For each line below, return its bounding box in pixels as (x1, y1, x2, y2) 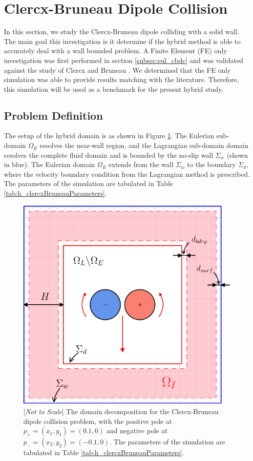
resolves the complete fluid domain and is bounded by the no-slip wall (4, 149, 213, 160)
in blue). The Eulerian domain (4, 159, 95, 169)
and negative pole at (106, 425, 168, 436)
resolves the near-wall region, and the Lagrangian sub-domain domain (40, 140, 249, 150)
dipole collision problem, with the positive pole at (23, 416, 172, 426)
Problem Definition (4, 107, 103, 123)
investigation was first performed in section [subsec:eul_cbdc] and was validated (4, 55, 243, 65)
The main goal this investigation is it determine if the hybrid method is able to (4, 36, 241, 46)
